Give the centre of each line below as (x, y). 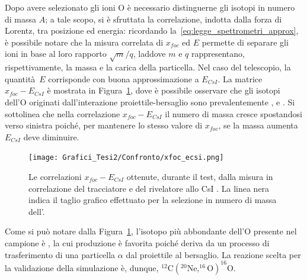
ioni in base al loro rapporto (56, 54)
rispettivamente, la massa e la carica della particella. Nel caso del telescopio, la (148, 67)
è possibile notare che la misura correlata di (84, 42)
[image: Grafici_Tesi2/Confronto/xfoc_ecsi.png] (126, 158)
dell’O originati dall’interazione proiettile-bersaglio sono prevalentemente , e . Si (150, 102)
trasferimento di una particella (60, 254)
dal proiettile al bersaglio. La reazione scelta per (213, 254)
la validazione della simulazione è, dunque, (82, 267)
